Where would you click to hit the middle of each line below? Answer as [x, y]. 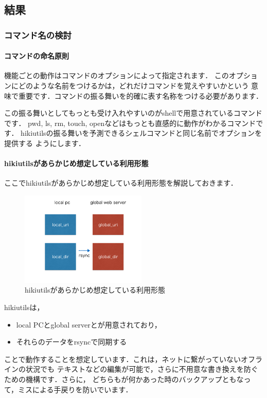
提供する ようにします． [45, 143]
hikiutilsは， [24, 307]
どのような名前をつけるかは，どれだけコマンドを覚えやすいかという [133, 86]
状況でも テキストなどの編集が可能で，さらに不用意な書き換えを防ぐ [142, 369]
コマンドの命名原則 [37, 56]
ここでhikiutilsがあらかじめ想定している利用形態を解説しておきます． [121, 183]
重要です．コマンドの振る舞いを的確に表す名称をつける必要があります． [140, 95]
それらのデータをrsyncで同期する [72, 342]
